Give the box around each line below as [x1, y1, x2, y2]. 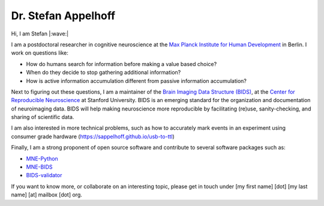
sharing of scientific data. [11, 114, 74, 121]
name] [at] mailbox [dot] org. [11, 191, 82, 198]
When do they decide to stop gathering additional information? [26, 69, 181, 76]
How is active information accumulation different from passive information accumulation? [26, 77, 247, 84]
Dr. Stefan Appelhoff [11, 9, 116, 22]
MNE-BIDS [26, 163, 53, 171]
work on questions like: [11, 49, 69, 56]
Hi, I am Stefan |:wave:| [11, 30, 69, 37]
